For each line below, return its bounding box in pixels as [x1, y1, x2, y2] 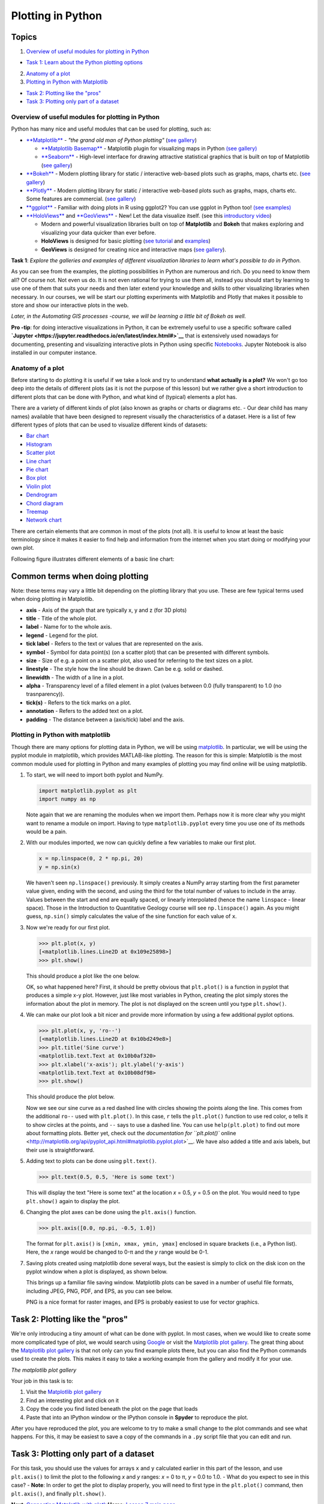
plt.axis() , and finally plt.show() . [11, 1490, 106, 1497]
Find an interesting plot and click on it [26, 1396, 119, 1404]
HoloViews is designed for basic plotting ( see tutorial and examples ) [41, 238, 211, 245]
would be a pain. [26, 828, 67, 836]
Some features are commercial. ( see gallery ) [26, 196, 136, 203]
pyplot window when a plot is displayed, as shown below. [26, 1268, 168, 1275]
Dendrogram [26, 491, 58, 499]
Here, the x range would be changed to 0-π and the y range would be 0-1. [26, 1248, 209, 1256]
